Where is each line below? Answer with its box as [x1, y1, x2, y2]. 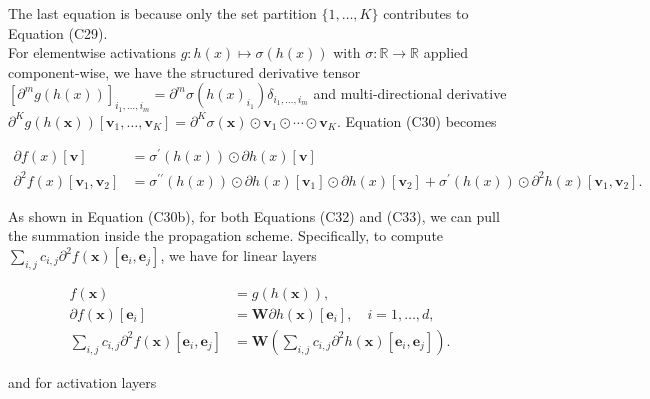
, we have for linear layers [160, 245, 317, 265]
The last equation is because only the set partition [8, 3, 317, 23]
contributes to [383, 3, 469, 23]
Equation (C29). [8, 22, 108, 43]
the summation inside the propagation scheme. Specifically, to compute [8, 225, 444, 246]
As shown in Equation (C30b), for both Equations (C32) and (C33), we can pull [8, 205, 500, 226]
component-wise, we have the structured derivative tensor [8, 61, 361, 82]
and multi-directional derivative [313, 83, 507, 104]
